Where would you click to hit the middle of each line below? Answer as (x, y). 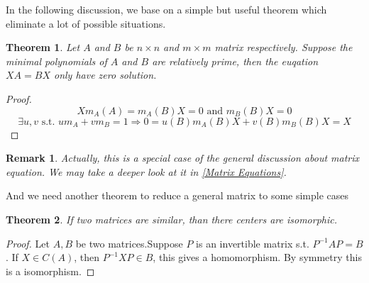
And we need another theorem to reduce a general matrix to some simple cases (177, 195)
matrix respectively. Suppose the (283, 47)
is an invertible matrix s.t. (253, 243)
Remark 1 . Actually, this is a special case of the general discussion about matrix (183, 158)
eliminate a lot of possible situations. (86, 23)
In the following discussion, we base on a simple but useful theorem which (166, 9)
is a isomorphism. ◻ (50, 271)
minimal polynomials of (56, 61)
